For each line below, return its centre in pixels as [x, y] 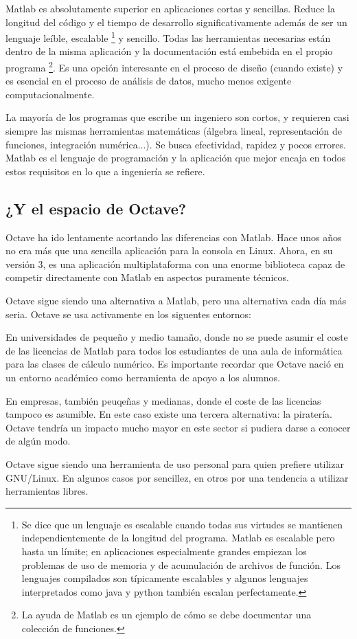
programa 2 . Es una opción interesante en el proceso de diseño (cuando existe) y [174, 66]
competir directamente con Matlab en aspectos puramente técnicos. [147, 277]
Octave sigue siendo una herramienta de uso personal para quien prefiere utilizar [175, 463]
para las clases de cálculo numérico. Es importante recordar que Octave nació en [175, 364]
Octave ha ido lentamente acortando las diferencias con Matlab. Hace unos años [174, 237]
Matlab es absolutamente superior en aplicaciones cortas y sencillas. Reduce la [170, 8]
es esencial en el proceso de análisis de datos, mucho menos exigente [149, 81]
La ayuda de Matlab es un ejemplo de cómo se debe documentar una [166, 615]
